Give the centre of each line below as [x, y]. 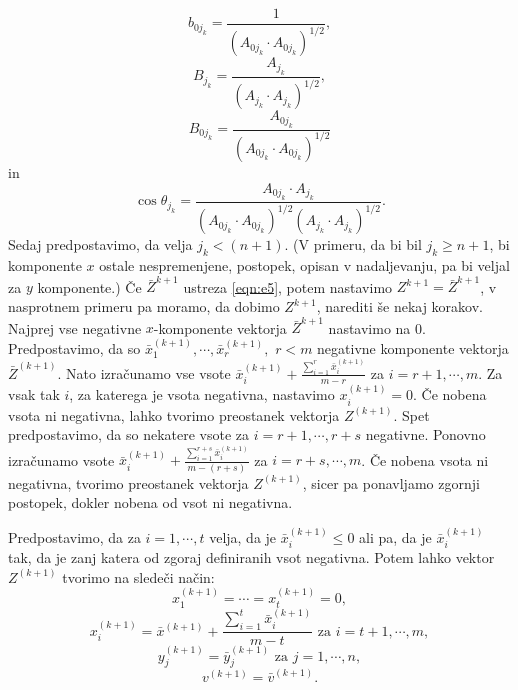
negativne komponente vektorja [413, 347]
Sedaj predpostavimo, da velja [100, 244]
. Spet [411, 414]
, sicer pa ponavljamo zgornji [391, 482]
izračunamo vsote [61, 459]
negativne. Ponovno [425, 434]
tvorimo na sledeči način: [138, 576]
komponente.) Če [89, 286]
